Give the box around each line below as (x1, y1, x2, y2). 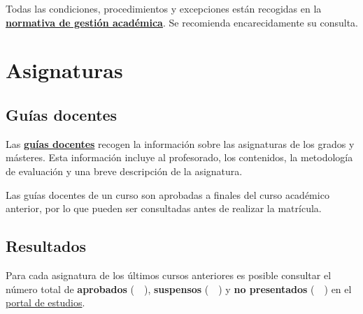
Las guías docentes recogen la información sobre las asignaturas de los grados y (6, 136, 355, 151)
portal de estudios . (6, 295, 85, 310)
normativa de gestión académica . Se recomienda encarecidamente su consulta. (6, 15, 358, 29)
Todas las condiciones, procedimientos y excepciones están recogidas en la (6, 1, 322, 15)
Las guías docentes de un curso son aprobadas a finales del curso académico (6, 187, 329, 202)
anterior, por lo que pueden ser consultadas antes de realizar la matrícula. (6, 201, 322, 216)
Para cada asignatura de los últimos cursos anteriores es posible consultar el (6, 267, 332, 282)
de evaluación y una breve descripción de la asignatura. (6, 163, 243, 178)
